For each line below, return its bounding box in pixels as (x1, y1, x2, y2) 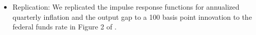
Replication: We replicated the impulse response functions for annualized (12, 2, 240, 12)
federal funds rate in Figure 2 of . (12, 21, 117, 32)
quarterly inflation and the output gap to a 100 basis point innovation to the (12, 11, 252, 22)
